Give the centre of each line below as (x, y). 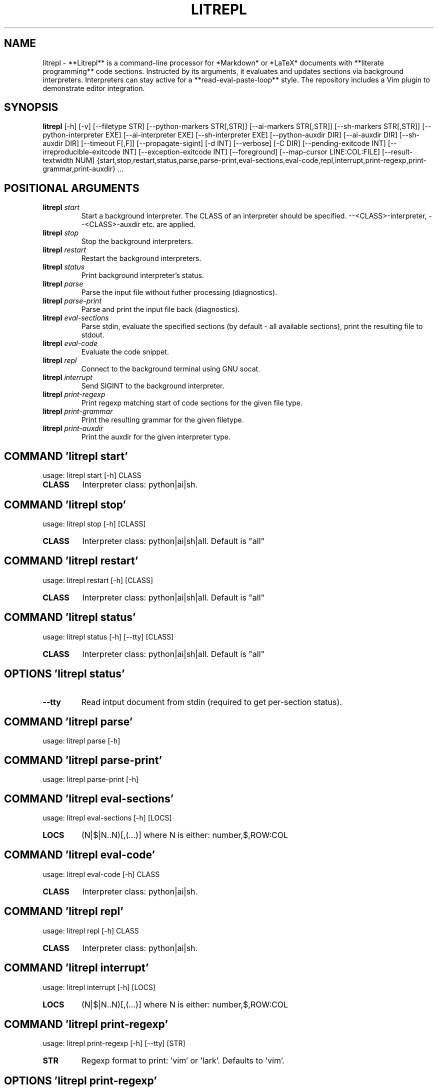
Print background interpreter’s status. (143, 275)
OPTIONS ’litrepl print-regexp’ (80, 1080)
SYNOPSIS (31, 107)
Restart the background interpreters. (141, 258)
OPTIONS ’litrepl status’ (64, 674)
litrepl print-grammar (78, 411)
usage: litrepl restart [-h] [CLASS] (98, 580)
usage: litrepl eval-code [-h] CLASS (101, 874)
